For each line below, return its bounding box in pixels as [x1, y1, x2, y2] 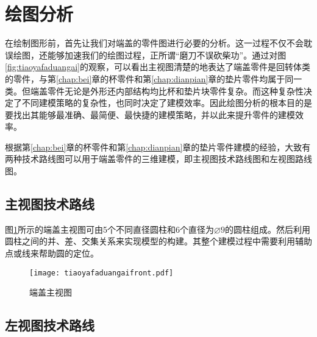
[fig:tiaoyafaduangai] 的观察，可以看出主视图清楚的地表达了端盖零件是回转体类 [5, 60, 310, 73]
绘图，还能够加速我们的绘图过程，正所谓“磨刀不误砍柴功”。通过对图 [13, 48, 287, 61]
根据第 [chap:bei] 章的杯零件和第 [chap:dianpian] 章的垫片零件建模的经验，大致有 [5, 140, 311, 153]
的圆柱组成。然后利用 [224, 222, 310, 235]
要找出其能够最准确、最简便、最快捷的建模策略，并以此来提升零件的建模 [5, 108, 295, 121]
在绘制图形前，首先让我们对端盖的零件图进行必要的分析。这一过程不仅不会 [5, 37, 304, 49]
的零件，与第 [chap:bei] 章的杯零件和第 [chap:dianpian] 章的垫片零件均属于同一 [5, 72, 302, 85]
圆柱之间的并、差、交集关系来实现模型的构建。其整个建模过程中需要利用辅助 [5, 235, 312, 247]
